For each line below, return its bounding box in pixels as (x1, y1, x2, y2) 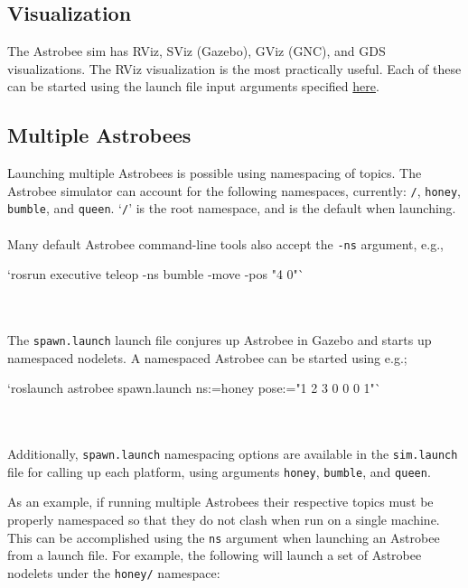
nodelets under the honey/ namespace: (7, 563, 220, 582)
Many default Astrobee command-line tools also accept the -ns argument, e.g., (7, 234, 445, 253)
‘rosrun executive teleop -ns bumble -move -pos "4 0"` (7, 265, 304, 284)
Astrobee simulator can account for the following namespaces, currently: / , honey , (7, 181, 461, 200)
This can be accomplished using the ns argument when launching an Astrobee (7, 527, 440, 546)
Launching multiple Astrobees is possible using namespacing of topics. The (7, 163, 422, 182)
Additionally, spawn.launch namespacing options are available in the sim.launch (7, 444, 458, 463)
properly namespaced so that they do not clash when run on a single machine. (7, 510, 440, 529)
